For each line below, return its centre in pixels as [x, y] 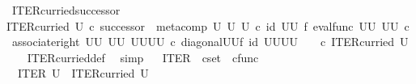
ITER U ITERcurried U [83, 73]
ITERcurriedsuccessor [66, 10]
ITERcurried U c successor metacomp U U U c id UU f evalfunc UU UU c [208, 25]
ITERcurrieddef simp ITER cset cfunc [143, 57]
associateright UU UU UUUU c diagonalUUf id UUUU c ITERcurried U [210, 42]
